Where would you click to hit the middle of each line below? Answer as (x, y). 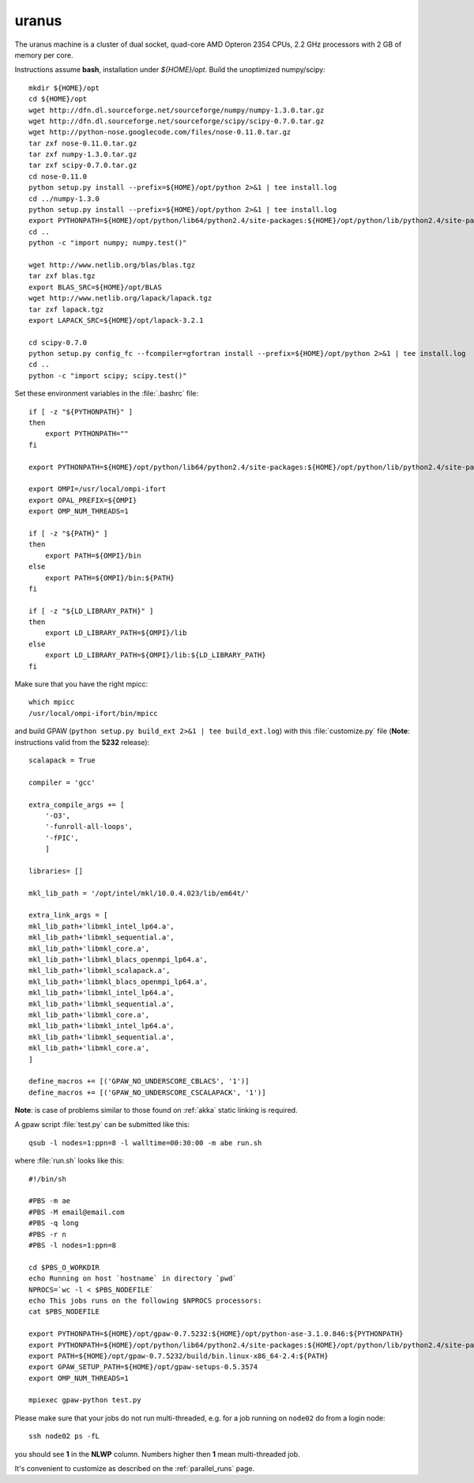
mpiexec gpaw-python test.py (85, 1400)
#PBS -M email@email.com (77, 1212)
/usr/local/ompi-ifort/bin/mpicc (93, 713)
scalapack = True (62, 760)
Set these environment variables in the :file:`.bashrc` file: (107, 393)
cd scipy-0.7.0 (58, 342)
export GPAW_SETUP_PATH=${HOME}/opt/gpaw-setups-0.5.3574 (143, 1367)
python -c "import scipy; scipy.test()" (108, 375)
